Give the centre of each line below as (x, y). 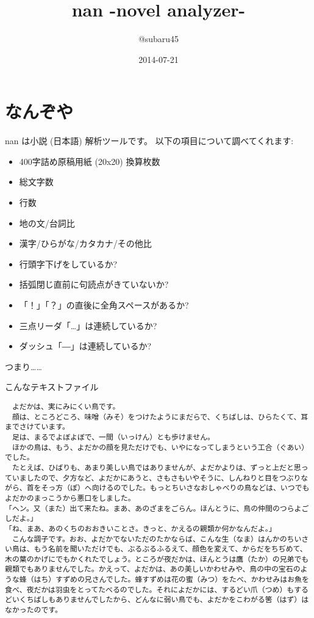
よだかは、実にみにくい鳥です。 (66, 406)
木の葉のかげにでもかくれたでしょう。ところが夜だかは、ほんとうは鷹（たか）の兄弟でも (157, 559)
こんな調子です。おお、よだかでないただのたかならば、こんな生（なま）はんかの (149, 539)
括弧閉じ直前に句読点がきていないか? (94, 284)
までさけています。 (37, 427)
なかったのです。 (34, 610)
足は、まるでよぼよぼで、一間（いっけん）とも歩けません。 (113, 437)
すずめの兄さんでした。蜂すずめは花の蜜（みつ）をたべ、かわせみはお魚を (182, 580)
